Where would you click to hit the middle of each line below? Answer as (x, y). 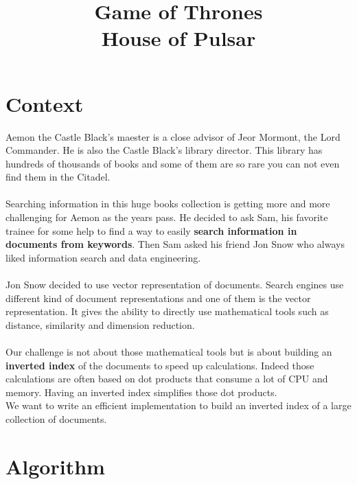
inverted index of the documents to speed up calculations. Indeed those (160, 365)
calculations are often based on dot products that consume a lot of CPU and (167, 379)
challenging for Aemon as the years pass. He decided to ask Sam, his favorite (167, 217)
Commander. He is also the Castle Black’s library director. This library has (164, 150)
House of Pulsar (178, 38)
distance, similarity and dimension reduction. (100, 324)
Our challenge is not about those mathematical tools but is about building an (169, 352)
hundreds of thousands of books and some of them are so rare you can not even (173, 163)
